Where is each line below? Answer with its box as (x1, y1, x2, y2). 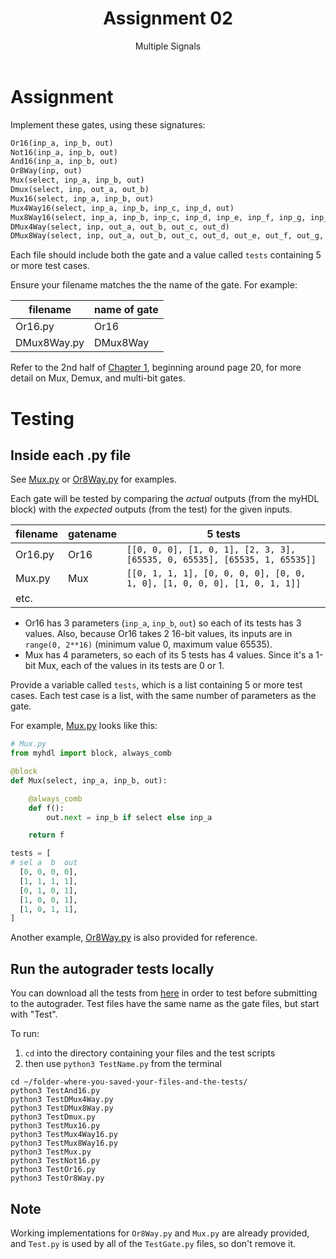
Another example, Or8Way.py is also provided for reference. (10, 932, 258, 944)
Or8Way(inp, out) (10, 166, 83, 176)
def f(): (28, 803, 65, 813)
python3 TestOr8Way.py (10, 1173, 105, 1184)
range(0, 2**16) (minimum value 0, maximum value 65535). (24, 638, 273, 651)
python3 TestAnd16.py (10, 1086, 101, 1096)
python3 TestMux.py (10, 1147, 92, 1157)
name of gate (94, 303, 159, 317)
